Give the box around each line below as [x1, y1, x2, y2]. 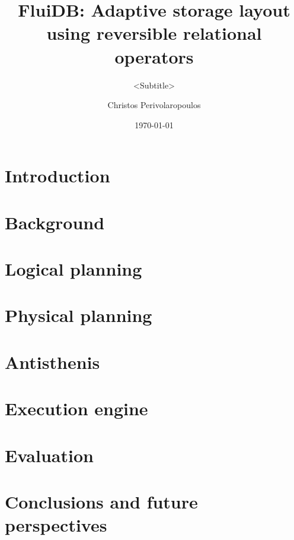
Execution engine [5, 396, 148, 421]
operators [114, 44, 194, 68]
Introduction [5, 163, 110, 188]
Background [5, 210, 105, 234]
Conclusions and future [5, 489, 198, 513]
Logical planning [5, 257, 142, 281]
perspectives [5, 513, 107, 537]
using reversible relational [46, 21, 262, 45]
